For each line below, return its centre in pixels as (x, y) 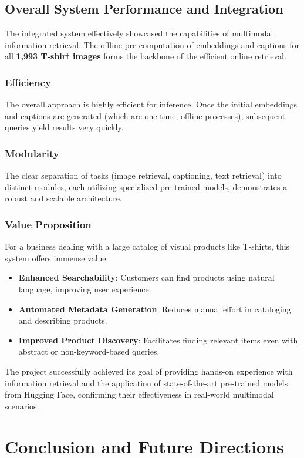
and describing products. (63, 320)
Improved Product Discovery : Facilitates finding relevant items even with (158, 340)
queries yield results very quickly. (64, 127)
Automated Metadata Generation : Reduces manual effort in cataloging (155, 309)
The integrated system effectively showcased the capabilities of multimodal (139, 33)
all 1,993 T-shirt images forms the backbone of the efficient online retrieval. (146, 56)
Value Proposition (48, 224)
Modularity (32, 153)
